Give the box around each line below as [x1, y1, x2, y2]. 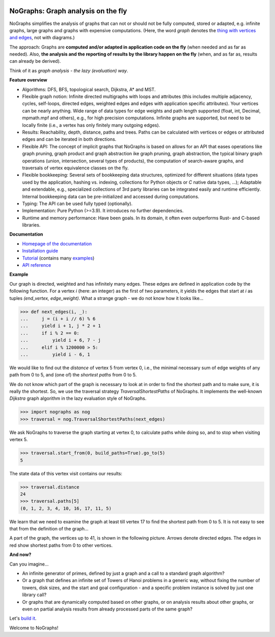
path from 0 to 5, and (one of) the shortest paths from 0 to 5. [9, 372, 137, 378]
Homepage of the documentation [22, 240, 92, 247]
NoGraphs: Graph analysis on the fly [9, 7, 127, 15]
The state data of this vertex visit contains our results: [9, 470, 122, 476]
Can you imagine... [9, 561, 49, 567]
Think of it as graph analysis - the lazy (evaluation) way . [9, 67, 128, 73]
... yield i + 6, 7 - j [20, 337, 101, 343]
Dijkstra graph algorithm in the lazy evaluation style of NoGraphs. [9, 395, 147, 401]
